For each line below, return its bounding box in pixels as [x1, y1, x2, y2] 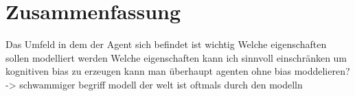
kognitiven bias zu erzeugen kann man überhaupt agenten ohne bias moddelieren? [5, 64, 350, 78]
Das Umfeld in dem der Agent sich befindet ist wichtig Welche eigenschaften [5, 37, 327, 51]
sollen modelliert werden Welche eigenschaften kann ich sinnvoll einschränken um [5, 50, 347, 64]
